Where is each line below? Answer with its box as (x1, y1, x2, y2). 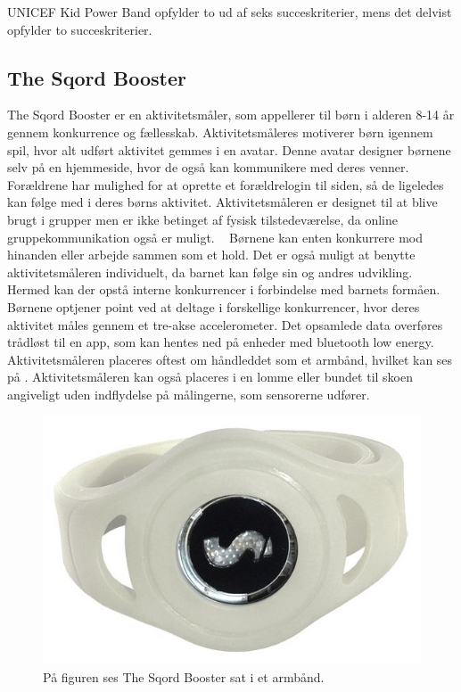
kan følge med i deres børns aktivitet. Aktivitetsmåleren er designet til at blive (7, 193, 438, 211)
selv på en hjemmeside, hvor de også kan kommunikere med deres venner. (7, 158, 409, 177)
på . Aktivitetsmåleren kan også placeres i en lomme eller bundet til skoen (7, 367, 413, 386)
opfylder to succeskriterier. (7, 20, 152, 38)
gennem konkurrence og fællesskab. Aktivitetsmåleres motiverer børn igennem (7, 122, 433, 141)
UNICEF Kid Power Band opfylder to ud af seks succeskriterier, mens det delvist (7, 3, 452, 21)
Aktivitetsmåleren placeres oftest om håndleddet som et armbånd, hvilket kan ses (7, 350, 453, 368)
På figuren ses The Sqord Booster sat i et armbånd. (43, 667, 325, 686)
